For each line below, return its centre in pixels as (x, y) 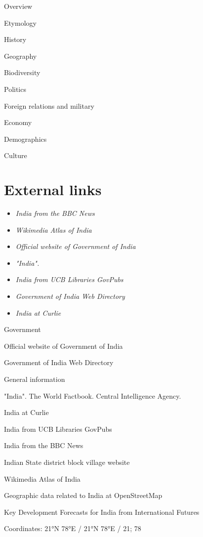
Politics (15, 89)
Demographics (25, 139)
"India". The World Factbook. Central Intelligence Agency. (93, 395)
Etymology (20, 22)
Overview (18, 6)
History (15, 39)
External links (53, 189)
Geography (20, 56)
